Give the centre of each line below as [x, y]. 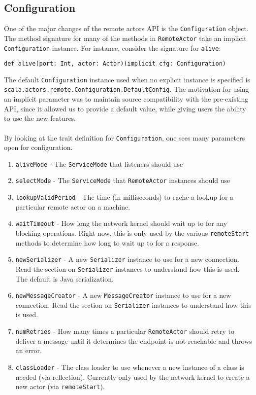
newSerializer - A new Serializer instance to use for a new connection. [127, 259]
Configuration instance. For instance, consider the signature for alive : [112, 48]
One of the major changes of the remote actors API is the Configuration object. [126, 28]
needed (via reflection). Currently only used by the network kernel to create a [132, 377]
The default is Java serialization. [64, 278]
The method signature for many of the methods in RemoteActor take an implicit [125, 38]
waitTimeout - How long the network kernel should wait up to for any [121, 223]
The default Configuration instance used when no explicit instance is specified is [127, 79]
